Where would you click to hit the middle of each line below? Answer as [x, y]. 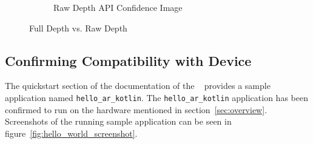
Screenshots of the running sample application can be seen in [118, 121]
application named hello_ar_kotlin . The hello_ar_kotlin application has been [156, 97]
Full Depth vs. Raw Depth [78, 28]
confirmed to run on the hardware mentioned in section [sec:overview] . [136, 109]
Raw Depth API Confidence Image [118, 7]
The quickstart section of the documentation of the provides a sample [138, 86]
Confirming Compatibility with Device [128, 60]
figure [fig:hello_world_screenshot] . [71, 133]
